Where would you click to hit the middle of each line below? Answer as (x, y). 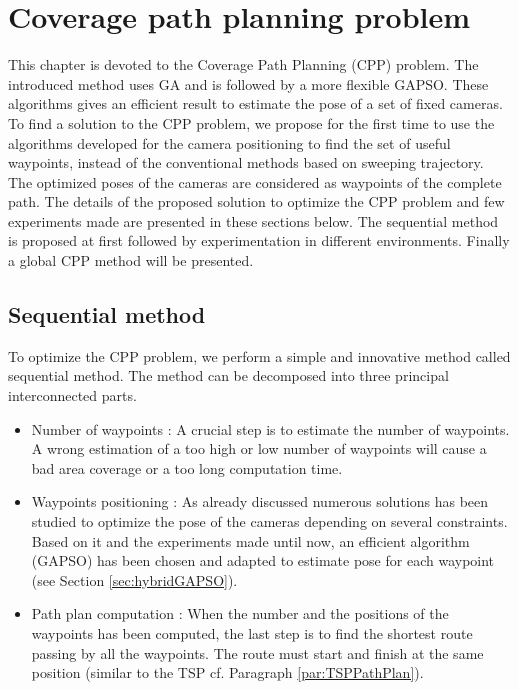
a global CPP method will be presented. (131, 260)
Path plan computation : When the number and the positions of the (240, 613)
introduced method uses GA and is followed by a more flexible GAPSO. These (248, 83)
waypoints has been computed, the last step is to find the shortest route (252, 632)
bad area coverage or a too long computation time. (187, 467)
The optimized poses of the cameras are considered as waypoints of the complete (255, 181)
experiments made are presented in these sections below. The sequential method (253, 220)
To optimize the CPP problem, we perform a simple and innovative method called (259, 355)
